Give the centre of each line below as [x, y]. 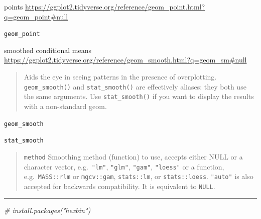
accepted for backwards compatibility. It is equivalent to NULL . [119, 186]
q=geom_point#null [36, 16]
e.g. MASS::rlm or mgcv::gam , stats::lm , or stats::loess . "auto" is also [139, 176]
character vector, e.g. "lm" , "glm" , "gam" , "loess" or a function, [124, 166]
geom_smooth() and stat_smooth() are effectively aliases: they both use [135, 86]
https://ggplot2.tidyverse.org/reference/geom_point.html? [115, 6]
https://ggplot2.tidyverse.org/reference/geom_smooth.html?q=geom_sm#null [125, 60]
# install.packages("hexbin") [47, 210]
